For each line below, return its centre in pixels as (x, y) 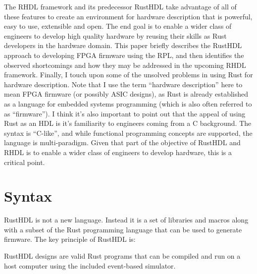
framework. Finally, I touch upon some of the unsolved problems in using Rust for (128, 75)
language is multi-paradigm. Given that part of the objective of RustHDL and (122, 142)
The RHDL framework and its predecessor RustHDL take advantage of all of (120, 6)
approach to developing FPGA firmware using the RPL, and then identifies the (124, 55)
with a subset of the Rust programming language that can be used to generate (123, 229)
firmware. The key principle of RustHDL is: (70, 239)
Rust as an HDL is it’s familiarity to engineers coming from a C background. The (128, 123)
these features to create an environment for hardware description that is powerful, (128, 16)
